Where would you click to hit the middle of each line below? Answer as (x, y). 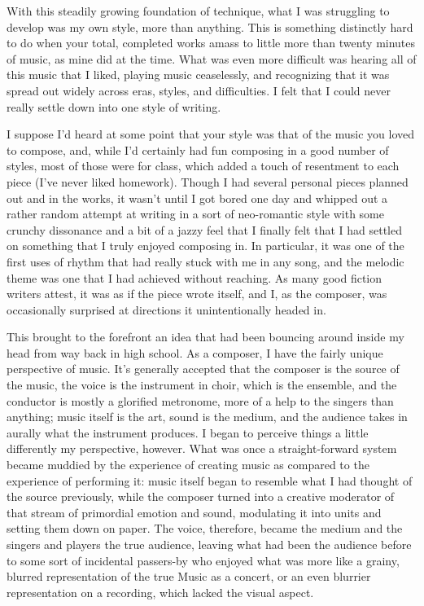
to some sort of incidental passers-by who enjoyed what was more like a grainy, (203, 560)
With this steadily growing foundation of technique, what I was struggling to (198, 11)
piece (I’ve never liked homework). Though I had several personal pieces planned (208, 181)
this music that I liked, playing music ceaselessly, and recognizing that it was (198, 75)
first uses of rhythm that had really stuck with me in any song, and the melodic (205, 261)
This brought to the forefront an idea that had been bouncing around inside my (205, 337)
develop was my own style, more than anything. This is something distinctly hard (210, 26)
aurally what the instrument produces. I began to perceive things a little (188, 432)
